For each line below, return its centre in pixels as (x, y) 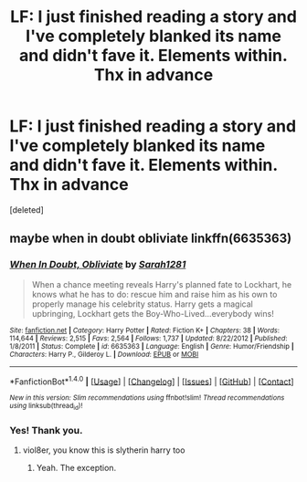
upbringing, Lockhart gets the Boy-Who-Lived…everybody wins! (153, 313)
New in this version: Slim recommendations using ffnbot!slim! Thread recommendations (147, 398)
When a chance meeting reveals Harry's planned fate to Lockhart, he (162, 284)
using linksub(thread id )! (46, 407)
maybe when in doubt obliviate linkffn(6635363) (151, 239)
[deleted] (26, 210)
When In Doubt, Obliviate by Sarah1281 (98, 265)
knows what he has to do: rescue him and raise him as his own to (154, 294)
